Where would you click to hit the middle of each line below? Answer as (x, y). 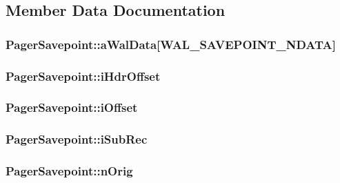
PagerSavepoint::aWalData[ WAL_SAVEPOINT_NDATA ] (171, 44)
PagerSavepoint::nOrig (69, 171)
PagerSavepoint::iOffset (72, 107)
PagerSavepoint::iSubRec (77, 139)
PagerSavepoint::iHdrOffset (83, 76)
